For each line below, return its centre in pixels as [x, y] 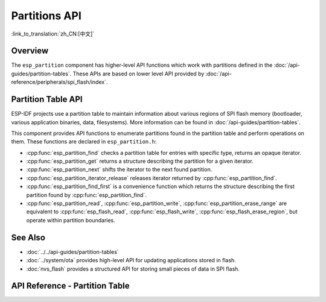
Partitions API [46, 16]
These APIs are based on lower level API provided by [139, 74]
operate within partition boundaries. [71, 220]
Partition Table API [47, 99]
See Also [28, 237]
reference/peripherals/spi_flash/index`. [59, 82]
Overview [30, 51]
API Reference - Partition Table [70, 286]
